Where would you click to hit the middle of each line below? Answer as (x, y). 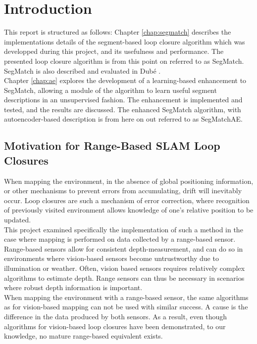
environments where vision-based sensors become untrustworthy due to (111, 258)
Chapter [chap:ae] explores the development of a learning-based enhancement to (125, 80)
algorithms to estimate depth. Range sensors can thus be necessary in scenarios (124, 278)
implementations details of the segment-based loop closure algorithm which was (125, 41)
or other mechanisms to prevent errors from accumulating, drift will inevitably (123, 191)
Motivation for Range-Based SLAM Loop (112, 146)
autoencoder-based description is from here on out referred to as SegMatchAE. (123, 119)
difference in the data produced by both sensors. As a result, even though (116, 316)
